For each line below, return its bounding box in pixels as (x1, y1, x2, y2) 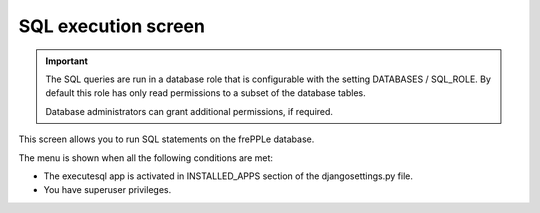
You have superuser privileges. (43, 184, 172, 196)
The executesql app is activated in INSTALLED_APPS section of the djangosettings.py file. (43, 170, 414, 182)
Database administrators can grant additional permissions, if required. (45, 105, 334, 117)
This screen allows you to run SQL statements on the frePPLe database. (18, 133, 315, 145)
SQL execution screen (18, 15, 205, 37)
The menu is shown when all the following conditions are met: (18, 151, 274, 164)
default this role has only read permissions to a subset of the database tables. (45, 87, 367, 99)
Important (45, 55, 89, 67)
